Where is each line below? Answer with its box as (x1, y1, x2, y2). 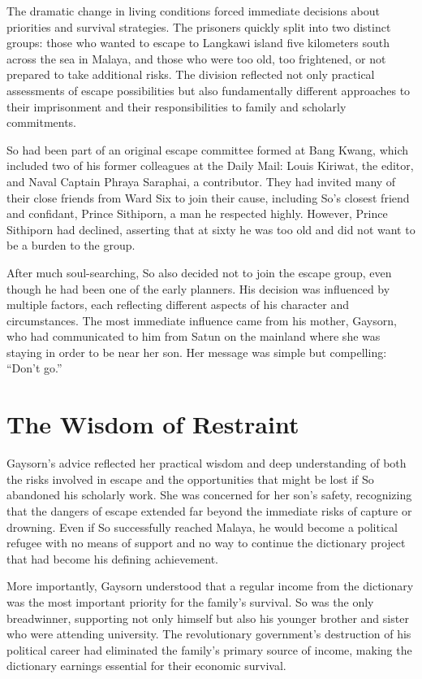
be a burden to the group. (6, 237, 136, 254)
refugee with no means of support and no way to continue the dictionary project (6, 534, 406, 551)
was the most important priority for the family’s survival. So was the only (6, 593, 374, 610)
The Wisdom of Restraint (6, 407, 299, 441)
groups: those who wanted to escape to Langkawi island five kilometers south (6, 34, 390, 51)
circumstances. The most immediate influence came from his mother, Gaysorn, (6, 311, 397, 329)
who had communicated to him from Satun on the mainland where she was (6, 328, 381, 345)
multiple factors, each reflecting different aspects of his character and (6, 296, 350, 313)
